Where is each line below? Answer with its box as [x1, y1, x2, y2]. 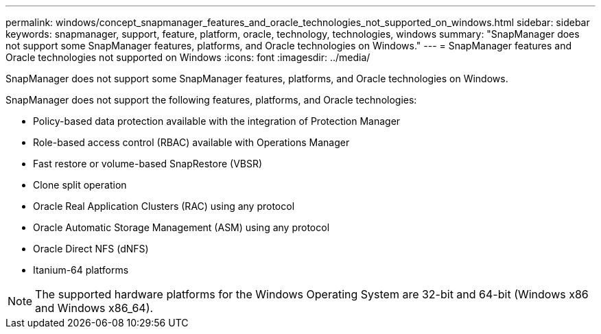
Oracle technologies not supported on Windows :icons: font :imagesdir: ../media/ [5, 51, 370, 63]
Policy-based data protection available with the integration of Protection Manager [33, 115, 401, 127]
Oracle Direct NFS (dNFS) [33, 243, 149, 254]
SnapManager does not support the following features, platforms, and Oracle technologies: [5, 94, 417, 106]
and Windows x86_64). [35, 301, 154, 315]
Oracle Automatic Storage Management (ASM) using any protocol [33, 222, 330, 233]
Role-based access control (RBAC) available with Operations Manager [33, 136, 350, 148]
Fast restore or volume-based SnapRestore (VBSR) [33, 158, 263, 169]
